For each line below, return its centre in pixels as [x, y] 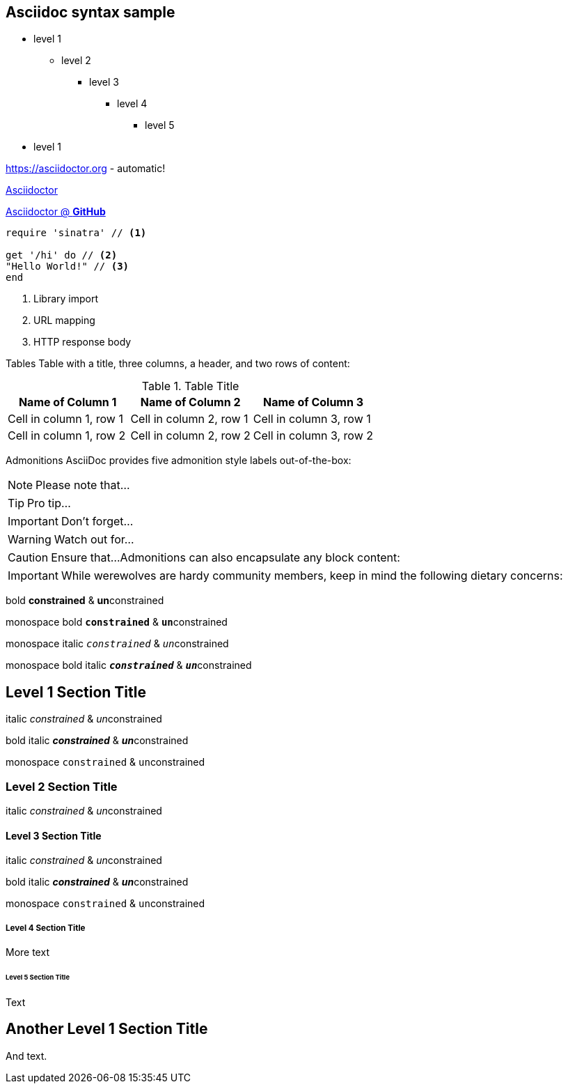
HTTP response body [82, 342]
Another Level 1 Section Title [107, 1029]
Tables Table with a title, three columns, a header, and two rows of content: [178, 364]
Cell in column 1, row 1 [65, 419]
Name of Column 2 [190, 402]
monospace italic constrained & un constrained [117, 644]
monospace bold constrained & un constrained [117, 622]
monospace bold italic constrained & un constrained [129, 665]
